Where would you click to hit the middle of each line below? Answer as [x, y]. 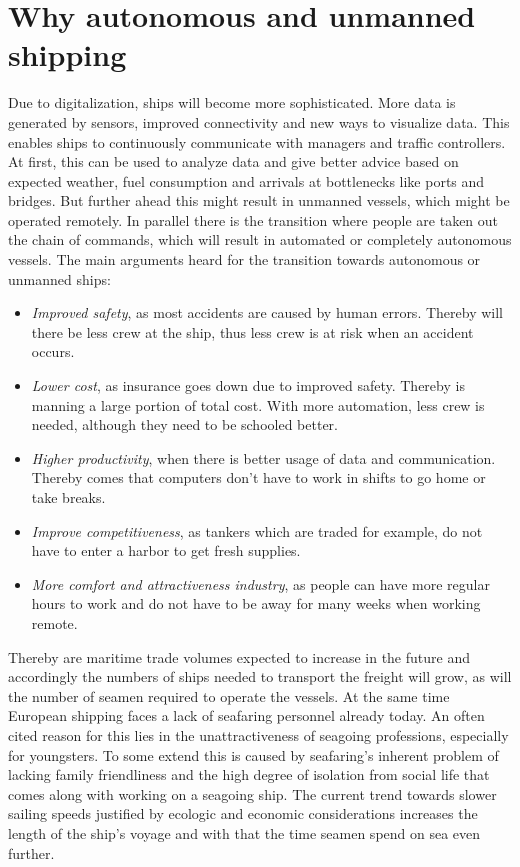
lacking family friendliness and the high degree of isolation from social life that [249, 774]
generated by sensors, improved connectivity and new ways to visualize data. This [259, 121]
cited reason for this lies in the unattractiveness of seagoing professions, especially [258, 734]
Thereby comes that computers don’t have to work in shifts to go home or [258, 477]
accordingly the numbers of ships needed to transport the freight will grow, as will [260, 676]
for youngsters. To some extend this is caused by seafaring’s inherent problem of [253, 754]
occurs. [53, 351]
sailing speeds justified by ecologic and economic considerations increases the [243, 813]
